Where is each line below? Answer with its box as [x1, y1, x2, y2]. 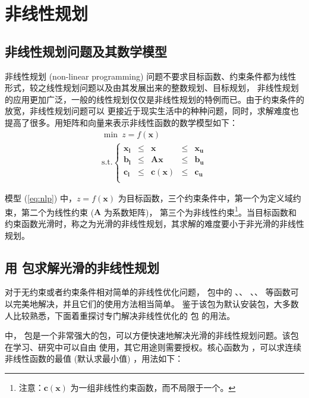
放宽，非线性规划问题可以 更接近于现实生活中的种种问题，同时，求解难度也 [5, 105, 299, 117]
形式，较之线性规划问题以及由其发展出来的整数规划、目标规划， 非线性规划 [5, 81, 299, 94]
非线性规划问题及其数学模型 [5, 42, 167, 60]
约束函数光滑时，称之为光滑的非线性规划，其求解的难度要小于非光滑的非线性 [5, 217, 304, 229]
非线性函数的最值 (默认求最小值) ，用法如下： [5, 352, 184, 365]
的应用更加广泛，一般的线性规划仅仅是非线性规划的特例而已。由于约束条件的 [5, 93, 304, 105]
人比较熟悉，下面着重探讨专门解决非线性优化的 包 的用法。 [5, 309, 235, 321]
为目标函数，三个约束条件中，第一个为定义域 [118, 192, 293, 204]
